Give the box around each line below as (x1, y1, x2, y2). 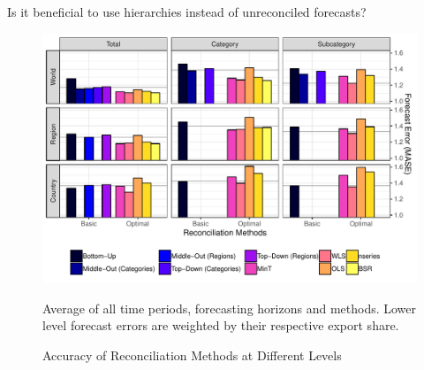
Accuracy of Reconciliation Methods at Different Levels (42, 345, 342, 364)
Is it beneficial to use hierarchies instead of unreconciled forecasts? (7, 3, 367, 20)
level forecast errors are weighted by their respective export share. (42, 316, 399, 335)
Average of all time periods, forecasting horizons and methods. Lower (42, 298, 417, 317)
